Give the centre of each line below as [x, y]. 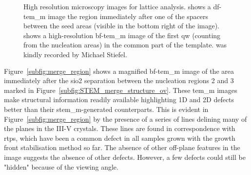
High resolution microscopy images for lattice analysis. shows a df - [123, 6]
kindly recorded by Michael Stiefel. [75, 54]
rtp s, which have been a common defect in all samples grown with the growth [120, 138]
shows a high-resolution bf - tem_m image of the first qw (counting [122, 35]
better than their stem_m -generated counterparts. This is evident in [106, 109]
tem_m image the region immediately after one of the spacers [116, 16]
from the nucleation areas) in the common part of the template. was [125, 45]
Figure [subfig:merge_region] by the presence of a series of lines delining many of [125, 119]
